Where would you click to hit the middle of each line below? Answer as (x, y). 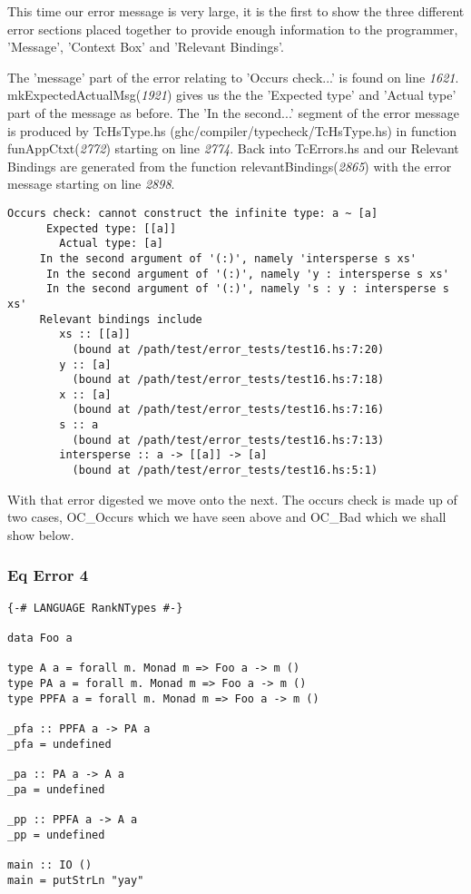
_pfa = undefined (59, 744)
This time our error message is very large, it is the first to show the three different (236, 11)
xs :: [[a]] (95, 334)
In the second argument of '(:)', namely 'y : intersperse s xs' (247, 274)
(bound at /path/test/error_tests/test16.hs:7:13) (228, 440)
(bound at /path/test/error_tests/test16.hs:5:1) (225, 471)
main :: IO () (50, 865)
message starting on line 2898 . (91, 184)
